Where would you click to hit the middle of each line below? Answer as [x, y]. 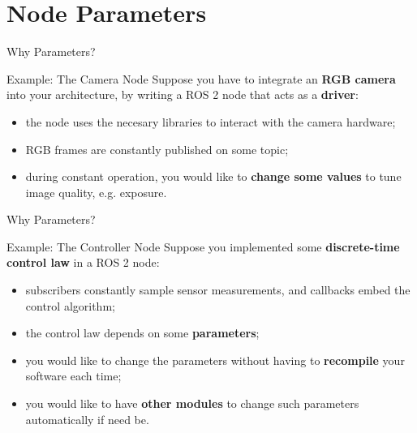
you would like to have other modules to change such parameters [192, 403]
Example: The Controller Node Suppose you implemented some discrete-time [203, 246]
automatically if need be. [87, 419]
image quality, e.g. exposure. [96, 192]
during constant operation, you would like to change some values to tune [213, 176]
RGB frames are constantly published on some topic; [157, 149]
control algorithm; [70, 305]
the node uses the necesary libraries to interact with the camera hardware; [211, 121]
